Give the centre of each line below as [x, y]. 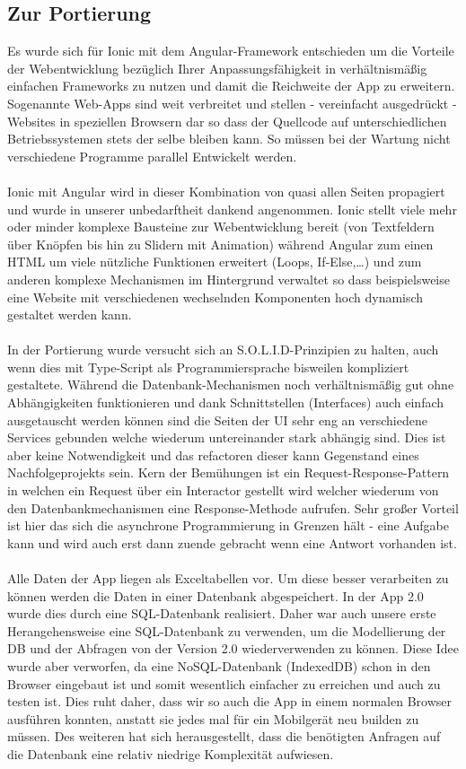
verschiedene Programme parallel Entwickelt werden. [152, 156]
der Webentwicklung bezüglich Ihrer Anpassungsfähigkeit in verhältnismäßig [217, 68]
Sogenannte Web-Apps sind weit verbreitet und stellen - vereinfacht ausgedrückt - [232, 103]
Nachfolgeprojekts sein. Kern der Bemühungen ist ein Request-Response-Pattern [229, 472]
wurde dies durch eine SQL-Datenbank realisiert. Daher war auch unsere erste [222, 613]
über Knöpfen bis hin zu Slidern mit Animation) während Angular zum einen [220, 244]
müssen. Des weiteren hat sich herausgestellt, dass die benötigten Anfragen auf [224, 736]
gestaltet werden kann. [70, 315]
